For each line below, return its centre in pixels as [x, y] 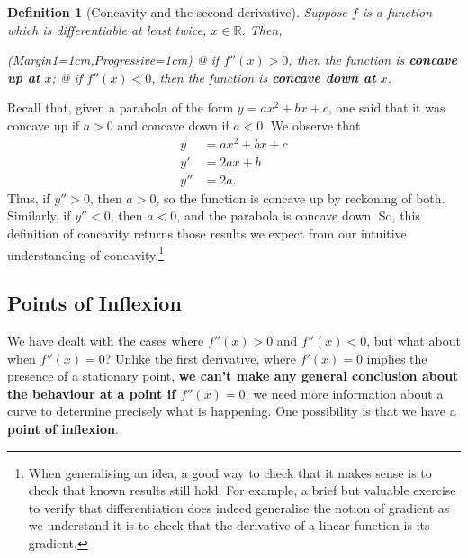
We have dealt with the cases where [106, 340]
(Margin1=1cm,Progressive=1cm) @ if [113, 60]
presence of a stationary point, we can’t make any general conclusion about [233, 376]
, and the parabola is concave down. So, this [298, 216]
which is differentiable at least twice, [107, 29]
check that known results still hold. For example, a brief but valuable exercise [242, 490]
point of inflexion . [63, 428]
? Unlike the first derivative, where [200, 358]
